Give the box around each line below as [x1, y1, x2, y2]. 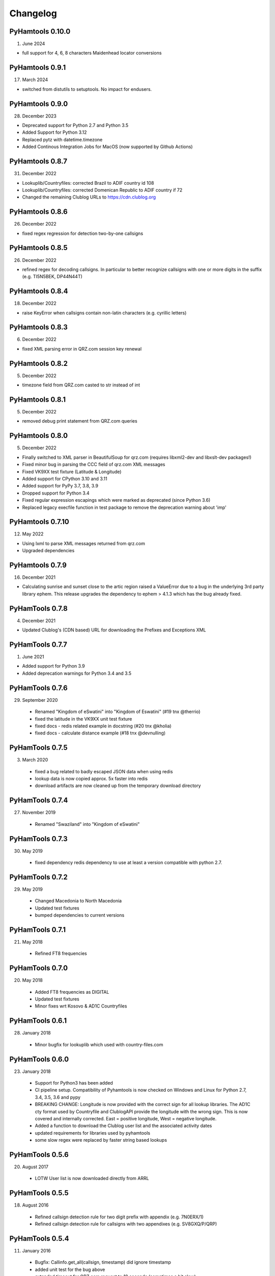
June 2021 [22, 654, 44, 660]
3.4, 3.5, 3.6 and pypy [35, 1094, 81, 1100]
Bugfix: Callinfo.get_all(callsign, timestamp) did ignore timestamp [35, 1259, 172, 1265]
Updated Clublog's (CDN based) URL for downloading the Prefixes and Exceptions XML [22, 627, 206, 633]
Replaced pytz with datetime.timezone [22, 136, 103, 142]
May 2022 [22, 531, 44, 537]
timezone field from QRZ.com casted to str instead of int [22, 382, 140, 388]
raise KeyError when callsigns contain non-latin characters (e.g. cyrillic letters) [22, 309, 187, 316]
